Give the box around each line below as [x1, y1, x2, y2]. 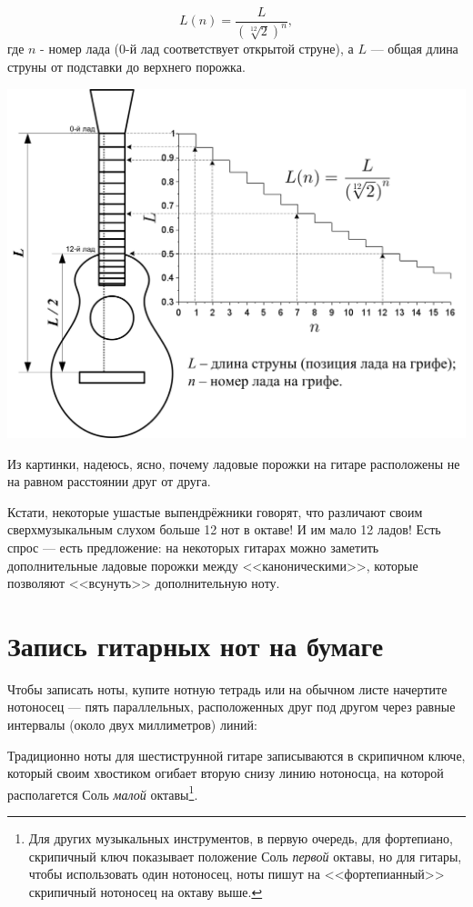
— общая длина [370, 39, 458, 58]
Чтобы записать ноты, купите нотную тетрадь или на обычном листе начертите [7, 679, 448, 698]
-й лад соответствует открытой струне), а [126, 39, 354, 58]
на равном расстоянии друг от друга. [7, 472, 211, 491]
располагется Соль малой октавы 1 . [7, 782, 198, 803]
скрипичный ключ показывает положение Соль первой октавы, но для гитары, [28, 846, 462, 865]
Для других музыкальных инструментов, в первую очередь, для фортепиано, [28, 829, 453, 848]
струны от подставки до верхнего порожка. [7, 57, 246, 75]
